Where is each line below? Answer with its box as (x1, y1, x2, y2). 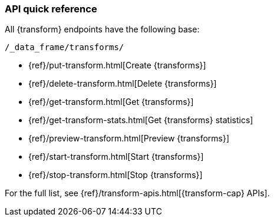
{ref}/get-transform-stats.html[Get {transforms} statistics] (28, 115, 253, 126)
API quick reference (5, 3, 97, 15)
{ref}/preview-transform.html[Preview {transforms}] (28, 133, 230, 144)
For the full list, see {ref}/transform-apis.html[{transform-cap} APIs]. (5, 188, 270, 199)
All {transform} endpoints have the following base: (5, 24, 200, 35)
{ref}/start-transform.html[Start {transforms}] (28, 151, 204, 162)
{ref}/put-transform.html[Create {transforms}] (28, 60, 206, 71)
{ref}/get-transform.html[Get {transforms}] (28, 97, 194, 107)
